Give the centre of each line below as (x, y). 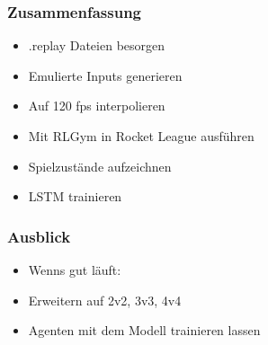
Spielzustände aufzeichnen (100, 166)
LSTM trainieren (75, 196)
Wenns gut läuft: (75, 270)
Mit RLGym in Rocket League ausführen (141, 136)
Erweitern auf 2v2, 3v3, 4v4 (105, 300)
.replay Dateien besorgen (97, 45)
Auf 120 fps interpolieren (97, 106)
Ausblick (39, 236)
